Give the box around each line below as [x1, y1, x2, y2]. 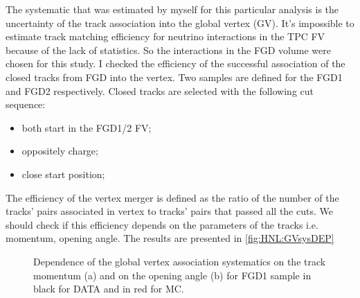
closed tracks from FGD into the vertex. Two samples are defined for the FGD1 [6, 69, 343, 84]
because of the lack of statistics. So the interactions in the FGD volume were [6, 42, 331, 57]
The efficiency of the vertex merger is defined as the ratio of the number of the [6, 190, 339, 204]
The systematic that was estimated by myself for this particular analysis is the [6, 2, 339, 16]
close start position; [21, 166, 105, 181]
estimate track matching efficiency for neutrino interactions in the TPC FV [6, 29, 325, 44]
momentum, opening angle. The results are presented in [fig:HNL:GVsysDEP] [6, 231, 334, 245]
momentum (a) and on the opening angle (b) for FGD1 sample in [33, 268, 312, 282]
